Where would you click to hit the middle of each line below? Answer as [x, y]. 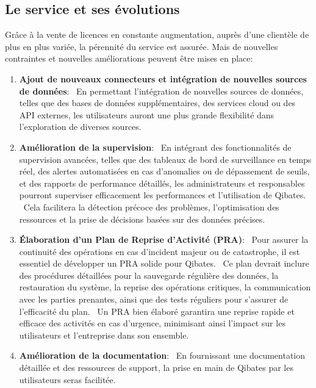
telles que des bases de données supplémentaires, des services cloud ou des [157, 103]
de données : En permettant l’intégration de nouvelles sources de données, [161, 91]
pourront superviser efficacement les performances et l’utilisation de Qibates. [163, 195]
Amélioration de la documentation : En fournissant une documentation [162, 355]
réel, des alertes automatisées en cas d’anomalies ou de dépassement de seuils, [164, 171]
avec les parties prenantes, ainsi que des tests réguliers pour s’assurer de [154, 299]
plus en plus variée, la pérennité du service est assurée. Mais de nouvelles [142, 46]
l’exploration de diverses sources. [80, 127]
